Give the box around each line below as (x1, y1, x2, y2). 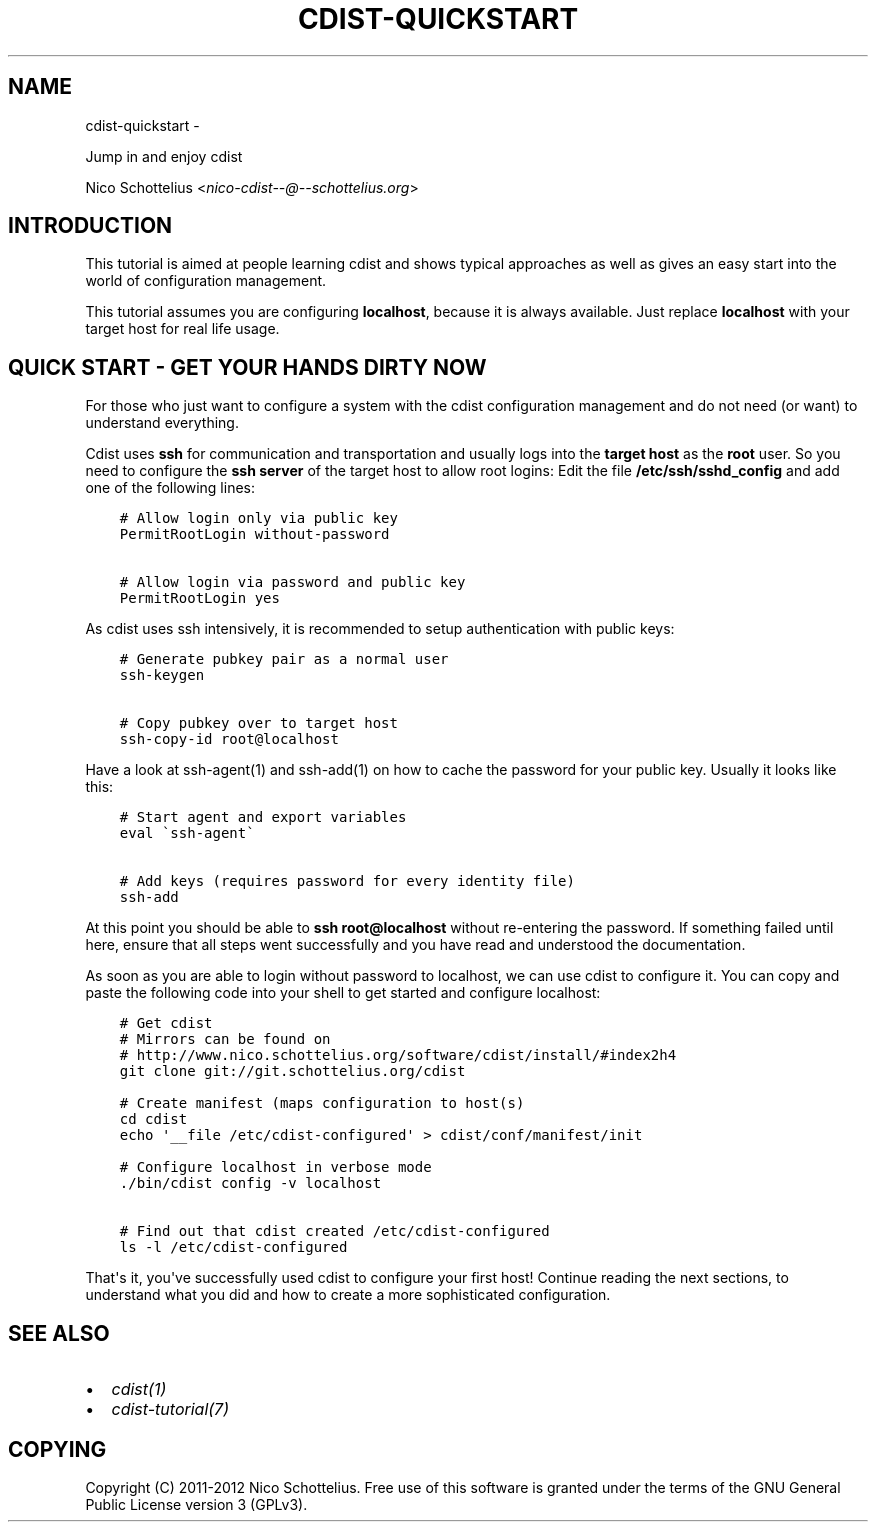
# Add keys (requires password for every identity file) (119, 873, 575, 890)
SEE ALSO (8, 1320, 110, 1346)
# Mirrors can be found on (119, 1031, 331, 1048)
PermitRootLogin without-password (119, 526, 390, 543)
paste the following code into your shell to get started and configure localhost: (85, 984, 601, 1002)
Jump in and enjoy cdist (85, 147, 243, 165)
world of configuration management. (85, 272, 327, 290)
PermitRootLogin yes (119, 590, 280, 607)
